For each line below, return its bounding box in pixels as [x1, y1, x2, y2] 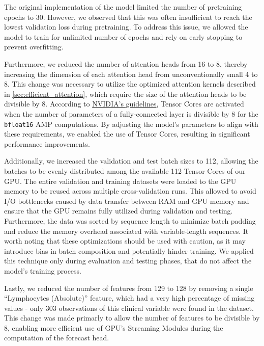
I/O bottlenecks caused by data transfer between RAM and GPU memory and [4, 195, 249, 206]
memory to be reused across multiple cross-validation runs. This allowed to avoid [4, 185, 256, 196]
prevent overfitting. [4, 41, 64, 52]
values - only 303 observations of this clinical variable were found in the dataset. [4, 302, 254, 313]
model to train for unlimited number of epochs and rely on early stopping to [4, 31, 243, 42]
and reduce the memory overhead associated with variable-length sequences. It [4, 225, 249, 236]
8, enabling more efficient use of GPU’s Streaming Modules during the [4, 322, 223, 333]
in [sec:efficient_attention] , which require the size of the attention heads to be [4, 88, 247, 99]
